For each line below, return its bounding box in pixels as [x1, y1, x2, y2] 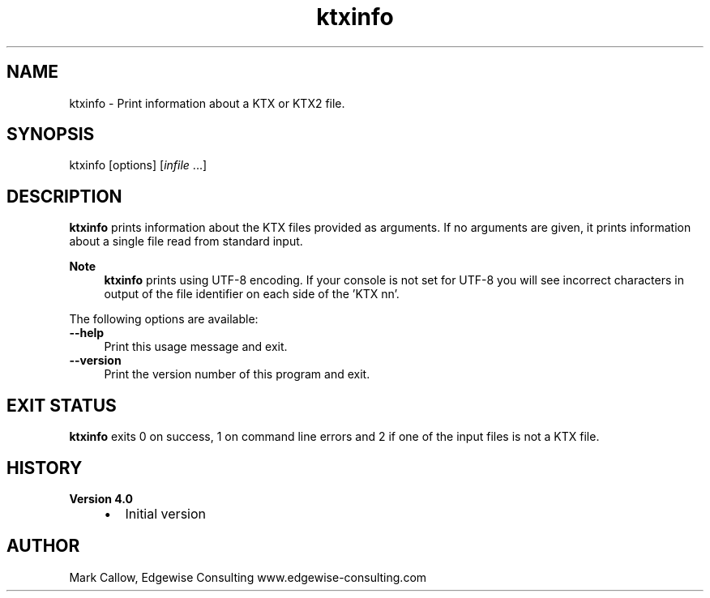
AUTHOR [6, 536, 80, 557]
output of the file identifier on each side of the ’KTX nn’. [104, 287, 400, 301]
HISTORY [6, 457, 83, 478]
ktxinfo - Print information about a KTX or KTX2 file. [69, 96, 345, 110]
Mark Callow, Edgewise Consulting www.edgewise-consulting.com [69, 570, 427, 584]
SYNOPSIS [6, 124, 95, 145]
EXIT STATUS [6, 395, 117, 416]
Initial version [125, 505, 206, 522]
